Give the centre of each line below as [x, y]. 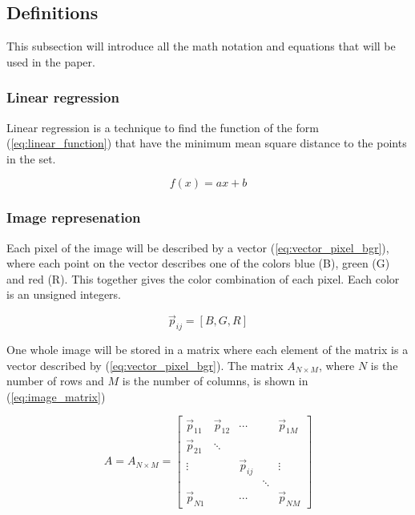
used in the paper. [51, 61]
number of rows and [55, 381]
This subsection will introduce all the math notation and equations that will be [201, 46]
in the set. [31, 158]
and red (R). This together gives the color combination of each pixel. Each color [203, 278]
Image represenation [74, 217]
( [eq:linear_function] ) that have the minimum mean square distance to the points [207, 143]
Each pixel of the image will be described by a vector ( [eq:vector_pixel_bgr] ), [198, 247]
